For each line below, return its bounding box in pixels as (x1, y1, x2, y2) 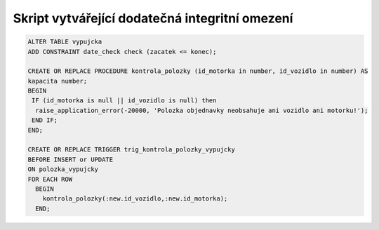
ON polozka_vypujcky (27, 165, 98, 173)
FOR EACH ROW (27, 175, 73, 183)
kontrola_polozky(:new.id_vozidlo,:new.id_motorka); (42, 195, 228, 203)
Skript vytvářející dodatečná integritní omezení (13, 11, 293, 26)
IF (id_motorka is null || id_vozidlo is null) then (32, 97, 217, 104)
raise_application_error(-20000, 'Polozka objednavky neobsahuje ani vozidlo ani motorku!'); (35, 106, 368, 114)
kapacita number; (27, 77, 88, 85)
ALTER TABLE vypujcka (27, 38, 102, 46)
